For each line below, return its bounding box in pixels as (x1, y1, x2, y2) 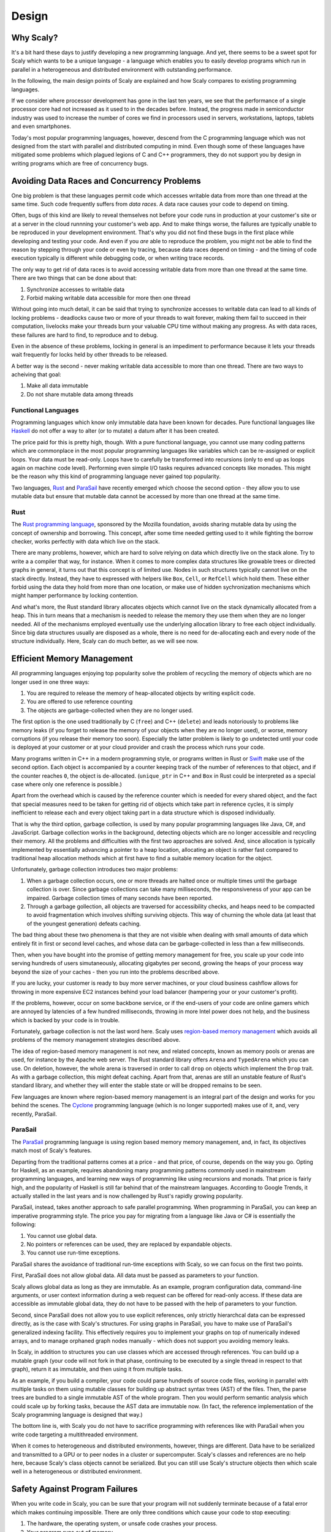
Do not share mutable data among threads (26, 390, 134, 398)
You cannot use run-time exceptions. (26, 1249, 120, 1256)
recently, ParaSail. (11, 1110, 58, 1118)
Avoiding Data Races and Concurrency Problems (11, 175, 202, 186)
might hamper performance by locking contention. (11, 592, 139, 599)
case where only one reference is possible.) (11, 780, 123, 787)
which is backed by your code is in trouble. (11, 1016, 120, 1023)
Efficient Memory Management (11, 653, 133, 664)
